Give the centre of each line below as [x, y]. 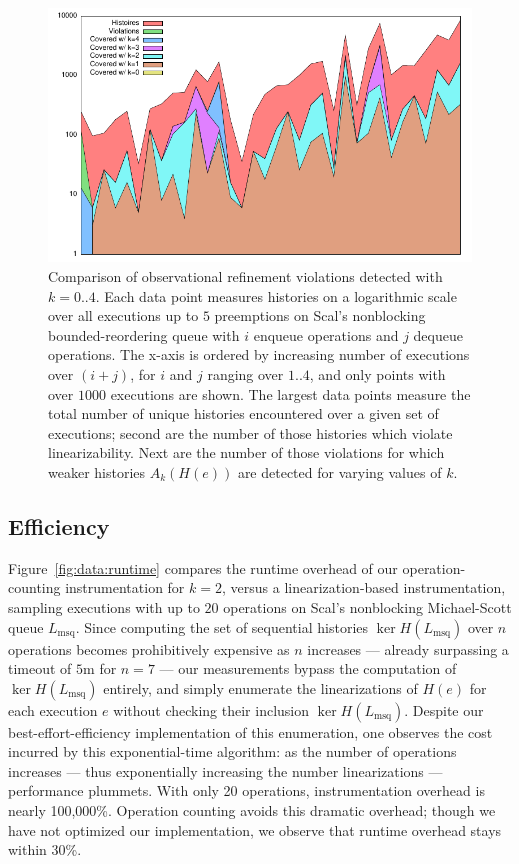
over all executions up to [123, 315]
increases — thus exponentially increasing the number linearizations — [225, 770]
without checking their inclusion [211, 709]
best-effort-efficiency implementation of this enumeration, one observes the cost [250, 731]
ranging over [245, 373]
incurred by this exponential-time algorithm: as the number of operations [232, 751]
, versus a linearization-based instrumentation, [363, 587]
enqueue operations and [326, 334]
